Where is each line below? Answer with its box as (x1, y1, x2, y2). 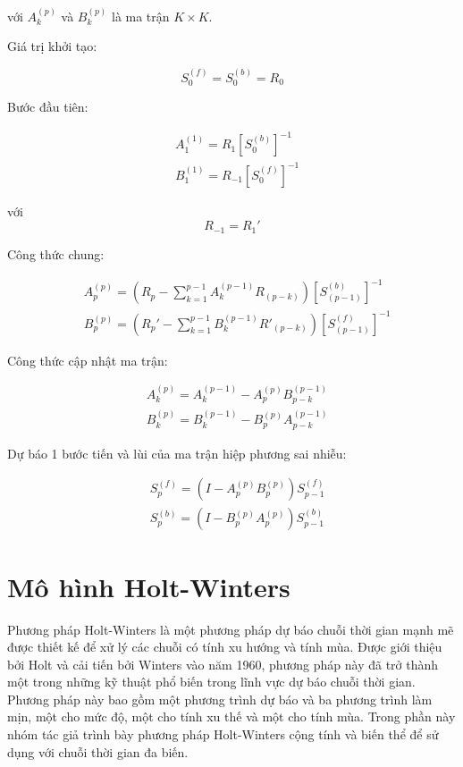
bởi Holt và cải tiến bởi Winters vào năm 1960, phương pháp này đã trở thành (7, 654, 439, 673)
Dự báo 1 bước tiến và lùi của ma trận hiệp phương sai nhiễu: (7, 443, 347, 462)
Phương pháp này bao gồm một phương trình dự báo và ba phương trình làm (7, 689, 433, 708)
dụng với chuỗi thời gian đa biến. (7, 742, 189, 761)
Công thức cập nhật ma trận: (7, 350, 168, 369)
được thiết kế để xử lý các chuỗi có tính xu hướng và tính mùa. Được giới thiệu (7, 637, 442, 656)
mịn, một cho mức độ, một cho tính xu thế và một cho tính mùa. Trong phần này (7, 707, 456, 726)
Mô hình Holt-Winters (7, 568, 290, 604)
